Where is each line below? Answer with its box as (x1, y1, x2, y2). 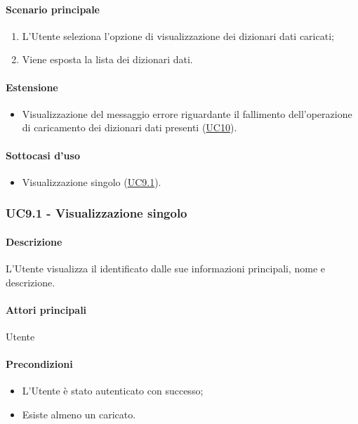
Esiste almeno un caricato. (22, 406, 136, 421)
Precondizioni (6, 357, 73, 371)
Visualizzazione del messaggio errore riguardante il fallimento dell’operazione (22, 106, 352, 121)
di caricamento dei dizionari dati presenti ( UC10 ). (22, 120, 237, 135)
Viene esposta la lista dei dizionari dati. (22, 52, 193, 67)
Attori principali (6, 302, 87, 317)
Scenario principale (6, 1, 100, 16)
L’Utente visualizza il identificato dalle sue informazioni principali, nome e (6, 261, 326, 275)
